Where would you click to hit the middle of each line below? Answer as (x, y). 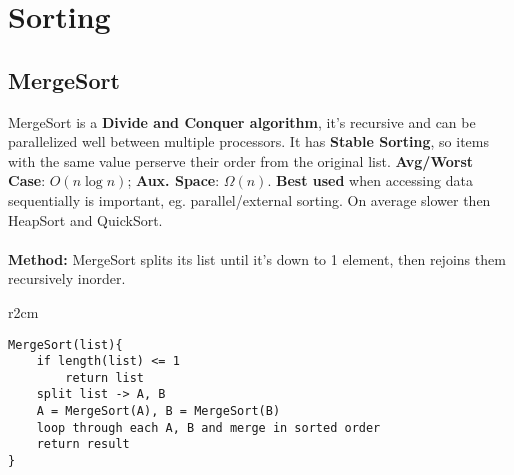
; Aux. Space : (173, 180)
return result (83, 444)
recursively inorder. (67, 278)
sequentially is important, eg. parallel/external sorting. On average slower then (249, 199)
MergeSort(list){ (65, 344)
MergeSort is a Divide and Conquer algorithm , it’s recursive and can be (242, 121)
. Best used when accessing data (370, 180)
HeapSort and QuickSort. (85, 219)
